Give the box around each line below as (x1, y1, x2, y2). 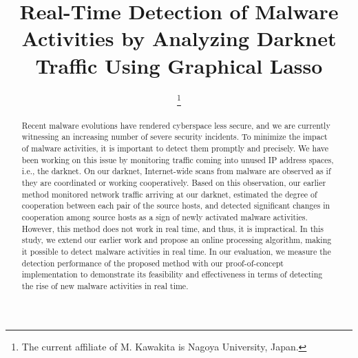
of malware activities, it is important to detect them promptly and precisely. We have (21, 142, 329, 154)
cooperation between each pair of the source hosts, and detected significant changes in (21, 200, 330, 211)
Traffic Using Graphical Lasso (35, 51, 323, 79)
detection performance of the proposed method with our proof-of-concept (21, 257, 284, 268)
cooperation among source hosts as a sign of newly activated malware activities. (21, 211, 308, 222)
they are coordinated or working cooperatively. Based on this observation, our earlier (21, 176, 326, 188)
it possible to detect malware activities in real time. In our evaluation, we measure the (21, 245, 331, 257)
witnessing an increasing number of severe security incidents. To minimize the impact (21, 131, 328, 143)
